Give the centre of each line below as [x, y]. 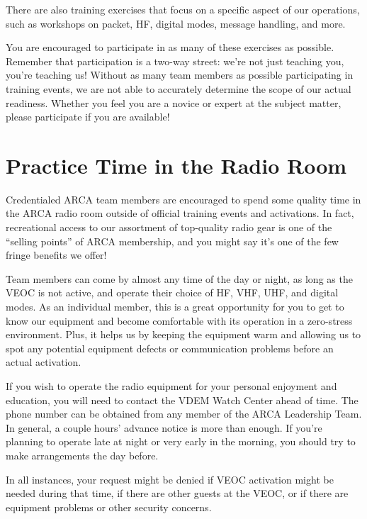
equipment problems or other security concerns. [109, 507]
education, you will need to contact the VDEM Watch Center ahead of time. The [182, 400]
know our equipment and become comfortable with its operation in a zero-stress [179, 320]
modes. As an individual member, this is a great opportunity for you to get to [175, 307]
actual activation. [44, 362]
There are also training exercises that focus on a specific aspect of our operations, [183, 9]
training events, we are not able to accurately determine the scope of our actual [179, 88]
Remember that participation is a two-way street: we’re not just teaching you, [175, 61]
